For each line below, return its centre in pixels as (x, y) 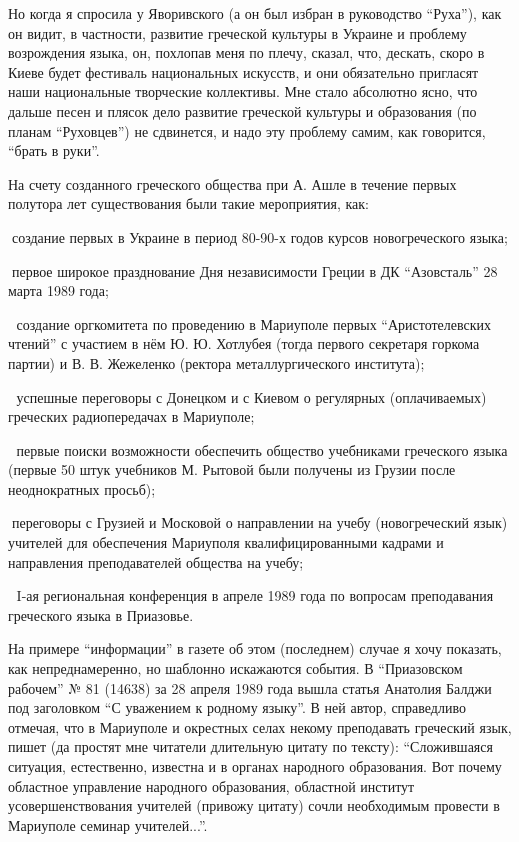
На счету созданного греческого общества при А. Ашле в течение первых (232, 183)
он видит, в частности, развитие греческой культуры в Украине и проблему (237, 32)
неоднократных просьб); (82, 488)
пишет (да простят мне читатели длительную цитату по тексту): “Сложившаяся (250, 746)
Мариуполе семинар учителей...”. (108, 824)
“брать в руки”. (54, 150)
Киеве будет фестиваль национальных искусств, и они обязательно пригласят (243, 71)
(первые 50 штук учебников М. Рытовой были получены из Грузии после (232, 469)
